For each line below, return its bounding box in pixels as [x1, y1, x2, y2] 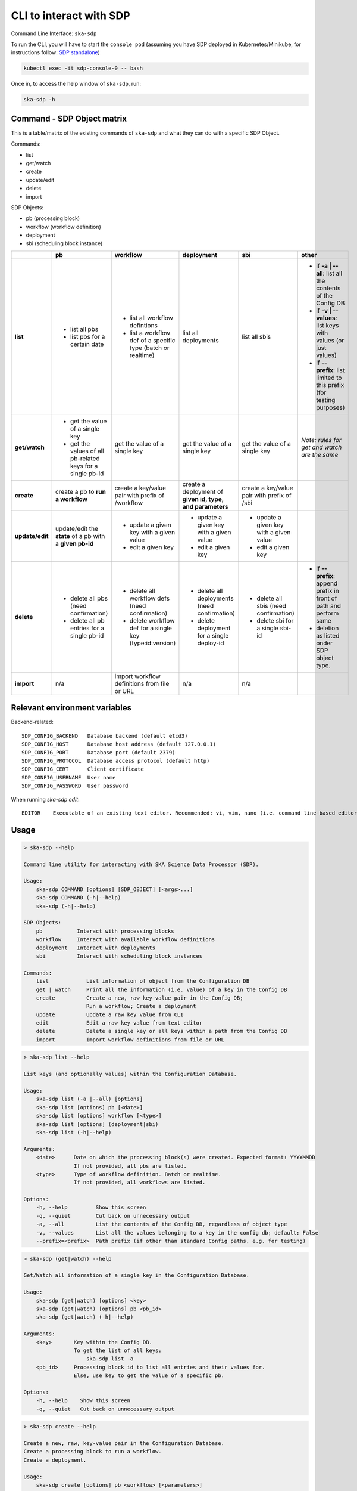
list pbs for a [70, 332, 105, 341]
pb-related [70, 454, 100, 462]
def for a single [129, 624, 172, 632]
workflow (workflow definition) [26, 223, 101, 230]
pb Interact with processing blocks [36, 927, 175, 935]
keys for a [70, 462, 98, 470]
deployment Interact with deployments [36, 944, 156, 951]
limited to [316, 373, 342, 382]
